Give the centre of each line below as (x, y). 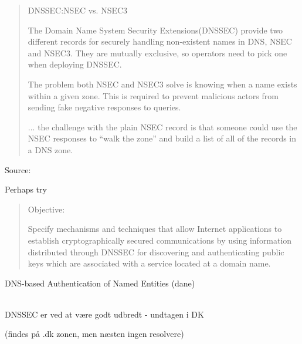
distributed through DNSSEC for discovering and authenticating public (156, 252)
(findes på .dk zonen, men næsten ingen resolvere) (94, 334)
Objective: (46, 209)
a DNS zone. (50, 149)
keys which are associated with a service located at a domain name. (149, 263)
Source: (18, 169)
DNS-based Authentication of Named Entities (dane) (100, 283)
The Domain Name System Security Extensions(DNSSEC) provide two (155, 30)
